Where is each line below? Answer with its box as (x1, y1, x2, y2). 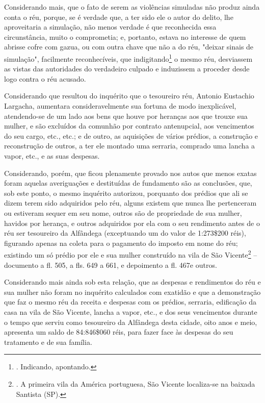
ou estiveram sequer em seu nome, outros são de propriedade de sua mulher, (4, 207, 242, 218)
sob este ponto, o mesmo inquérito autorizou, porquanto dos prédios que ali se (4, 187, 248, 198)
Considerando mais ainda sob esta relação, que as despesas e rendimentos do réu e (4, 276, 261, 287)
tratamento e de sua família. (4, 336, 92, 347)
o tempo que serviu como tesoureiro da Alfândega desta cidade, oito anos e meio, (4, 316, 257, 327)
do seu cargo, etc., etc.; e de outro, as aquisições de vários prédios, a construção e (4, 130, 258, 141)
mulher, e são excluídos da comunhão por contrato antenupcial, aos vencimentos (4, 120, 254, 131)
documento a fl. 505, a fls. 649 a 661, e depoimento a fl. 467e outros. (4, 259, 217, 270)
